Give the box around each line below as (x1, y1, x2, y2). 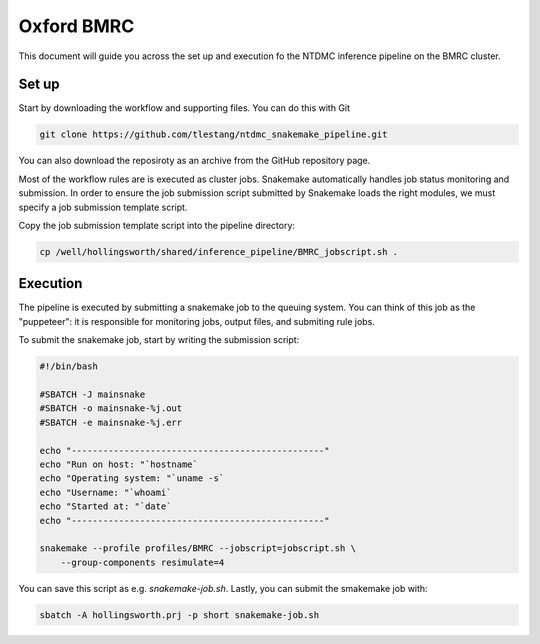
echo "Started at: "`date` (39, 501, 172, 512)
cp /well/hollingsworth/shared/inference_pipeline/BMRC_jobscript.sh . (39, 246, 399, 257)
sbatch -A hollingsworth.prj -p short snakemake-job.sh (39, 609, 320, 620)
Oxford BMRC (18, 15, 135, 37)
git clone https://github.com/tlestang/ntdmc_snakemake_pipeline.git (39, 129, 388, 140)
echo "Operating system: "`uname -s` (39, 473, 225, 484)
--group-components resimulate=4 (60, 556, 225, 568)
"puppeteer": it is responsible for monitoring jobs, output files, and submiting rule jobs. (18, 315, 375, 327)
